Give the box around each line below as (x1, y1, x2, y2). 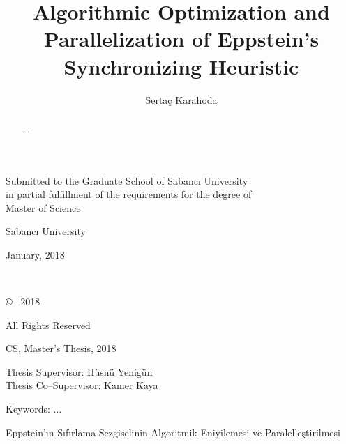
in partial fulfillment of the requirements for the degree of (6, 187, 252, 201)
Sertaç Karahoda (145, 92, 218, 107)
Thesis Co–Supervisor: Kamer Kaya (6, 378, 158, 392)
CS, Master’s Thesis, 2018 (6, 341, 116, 355)
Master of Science (6, 200, 81, 215)
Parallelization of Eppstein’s (43, 24, 319, 53)
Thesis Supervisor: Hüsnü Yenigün (6, 364, 153, 378)
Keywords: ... (6, 401, 62, 416)
